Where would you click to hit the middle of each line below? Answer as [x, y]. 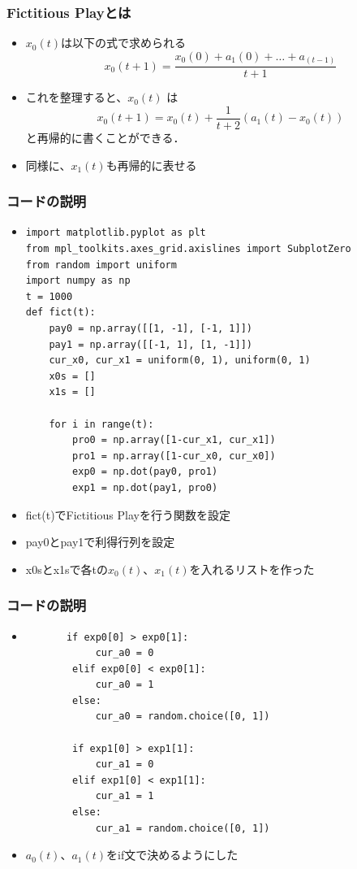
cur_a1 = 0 [125, 765]
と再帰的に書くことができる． [105, 138]
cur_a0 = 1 [125, 685]
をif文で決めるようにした [172, 855]
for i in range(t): [101, 424]
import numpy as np [78, 281]
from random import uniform [101, 265]
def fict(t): [60, 313]
